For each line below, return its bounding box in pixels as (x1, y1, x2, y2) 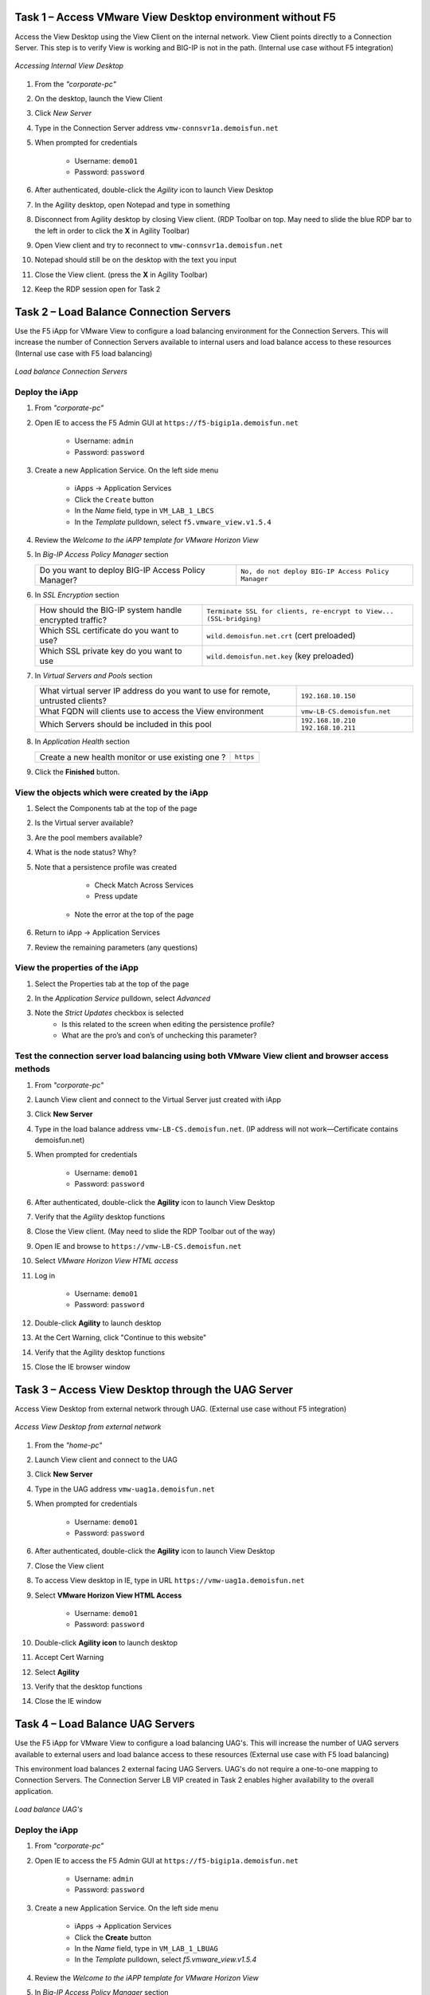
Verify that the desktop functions (34, 1681, 143, 1691)
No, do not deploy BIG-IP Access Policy (240, 567, 389, 575)
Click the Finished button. (34, 767, 120, 776)
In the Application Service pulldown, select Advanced (34, 994, 211, 1003)
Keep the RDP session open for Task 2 (34, 284, 161, 294)
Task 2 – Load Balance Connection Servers (14, 305, 231, 318)
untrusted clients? (39, 695, 107, 706)
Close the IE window (34, 1697, 102, 1706)
